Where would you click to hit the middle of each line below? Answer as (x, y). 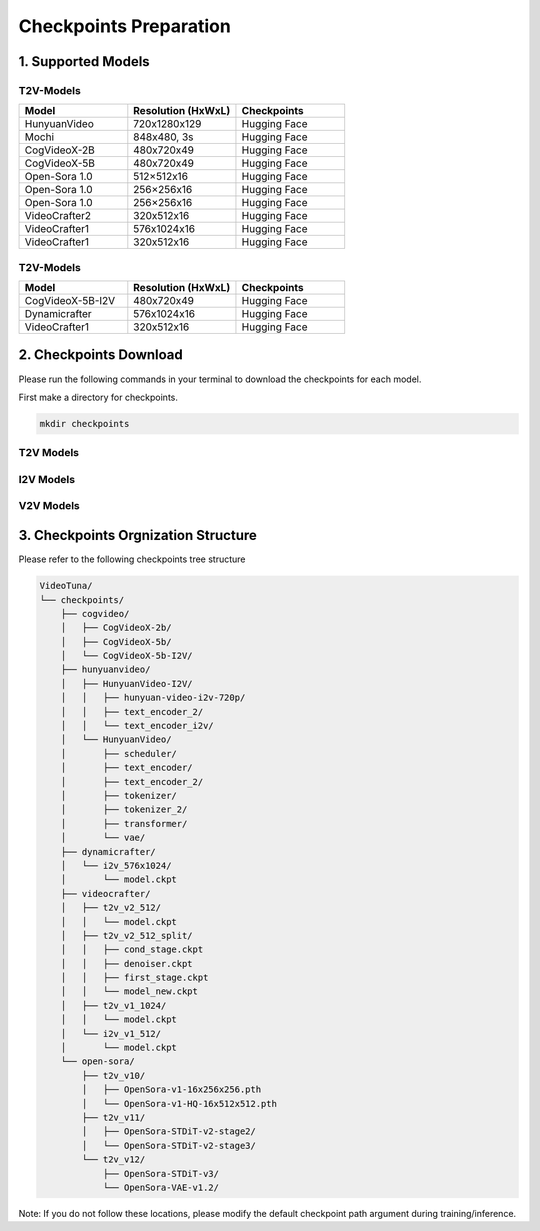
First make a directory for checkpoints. (98, 397)
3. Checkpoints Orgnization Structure (137, 535)
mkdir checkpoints (84, 423)
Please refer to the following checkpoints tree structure (132, 559)
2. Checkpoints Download (101, 355)
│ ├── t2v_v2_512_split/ (127, 935)
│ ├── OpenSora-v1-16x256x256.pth (171, 1089)
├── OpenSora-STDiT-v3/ (161, 1173)
